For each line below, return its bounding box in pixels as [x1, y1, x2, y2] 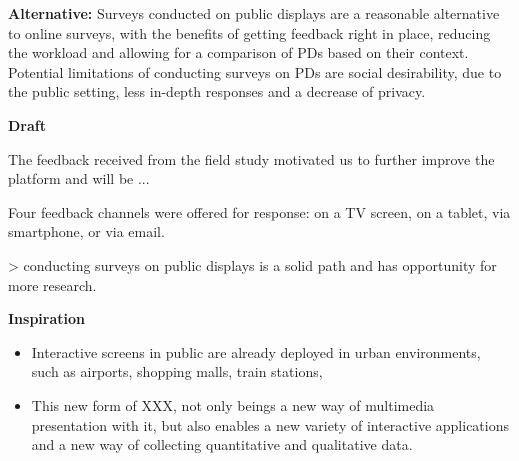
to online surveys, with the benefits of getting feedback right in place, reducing [8, 22, 491, 43]
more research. [8, 274, 97, 295]
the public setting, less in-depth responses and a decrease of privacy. [8, 81, 426, 102]
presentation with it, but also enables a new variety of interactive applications [31, 414, 509, 435]
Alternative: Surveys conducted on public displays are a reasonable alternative [8, 3, 500, 23]
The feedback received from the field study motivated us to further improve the [8, 148, 495, 169]
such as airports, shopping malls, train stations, [31, 361, 323, 382]
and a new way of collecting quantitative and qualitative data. [31, 434, 413, 455]
